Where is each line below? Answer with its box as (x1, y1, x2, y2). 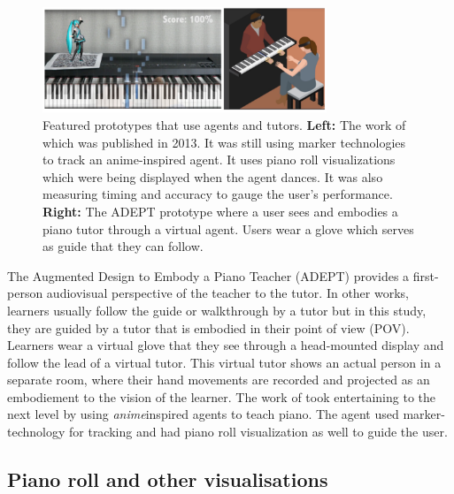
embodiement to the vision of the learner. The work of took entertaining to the (7, 387, 436, 406)
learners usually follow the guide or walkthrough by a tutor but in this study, (7, 300, 427, 319)
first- (412, 266, 439, 285)
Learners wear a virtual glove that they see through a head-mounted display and (7, 336, 444, 354)
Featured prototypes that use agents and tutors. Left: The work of (42, 115, 406, 133)
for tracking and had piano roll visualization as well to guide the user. (68, 422, 448, 441)
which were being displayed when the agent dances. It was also (42, 167, 383, 186)
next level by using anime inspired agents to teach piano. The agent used (7, 405, 399, 423)
